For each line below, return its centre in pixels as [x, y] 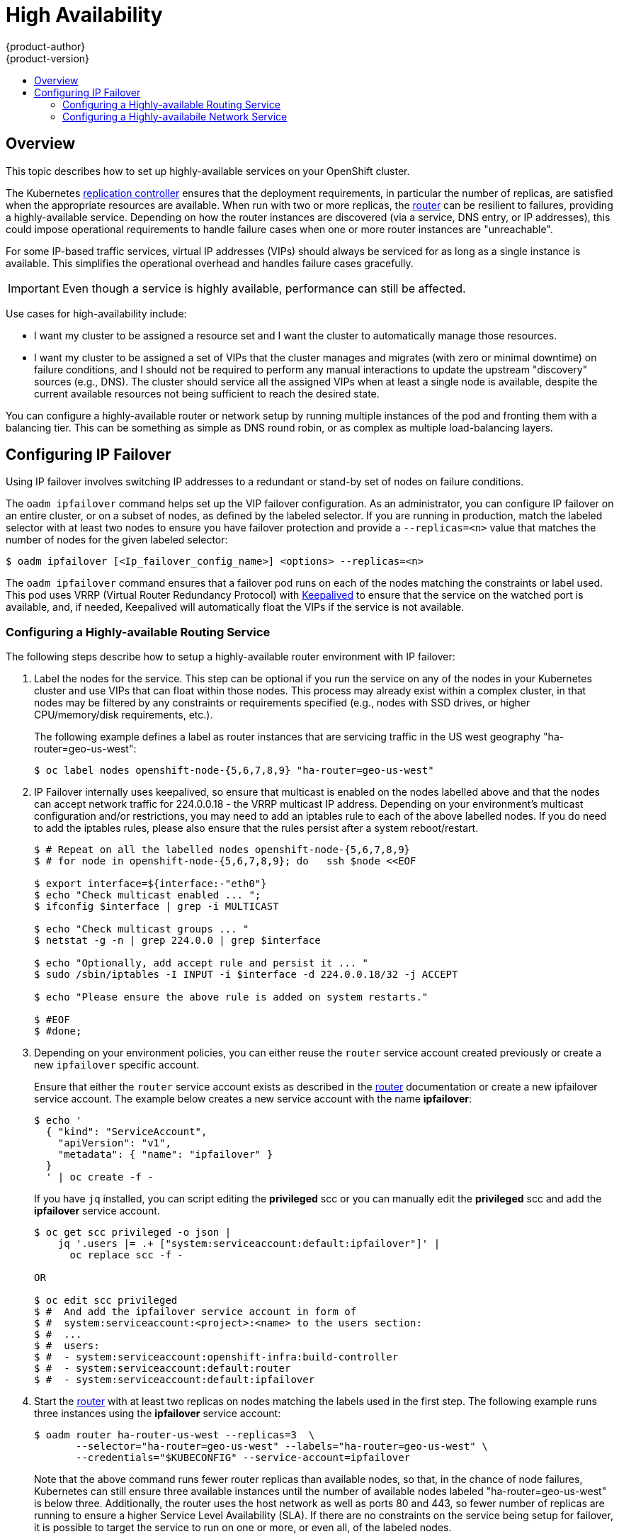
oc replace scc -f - [126, 1255]
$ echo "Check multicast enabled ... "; [148, 895]
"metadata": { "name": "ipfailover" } [165, 1155]
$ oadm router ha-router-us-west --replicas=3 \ [175, 1435]
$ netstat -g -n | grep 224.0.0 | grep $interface [177, 941]
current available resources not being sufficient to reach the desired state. [207, 393]
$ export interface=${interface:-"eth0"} [151, 884]
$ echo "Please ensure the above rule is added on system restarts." [231, 997]
